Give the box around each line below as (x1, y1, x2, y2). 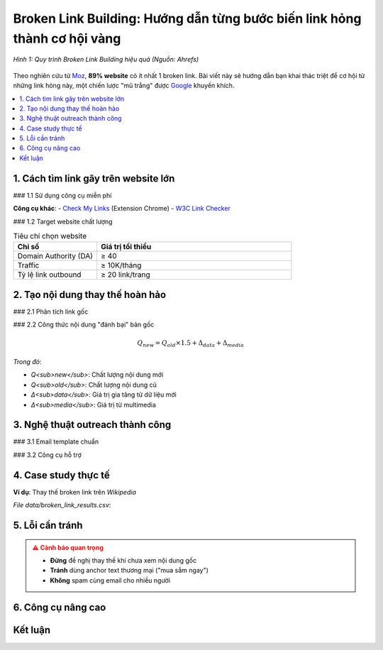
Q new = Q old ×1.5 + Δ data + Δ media (137, 339, 245, 349)
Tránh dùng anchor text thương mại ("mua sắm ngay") (50, 566, 209, 575)
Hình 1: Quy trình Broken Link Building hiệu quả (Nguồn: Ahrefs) (13, 55, 199, 64)
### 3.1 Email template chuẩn (13, 437, 99, 446)
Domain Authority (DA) (17, 251, 94, 261)
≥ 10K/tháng (100, 260, 142, 270)
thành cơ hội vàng (13, 31, 121, 46)
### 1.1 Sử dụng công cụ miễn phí (13, 191, 112, 199)
